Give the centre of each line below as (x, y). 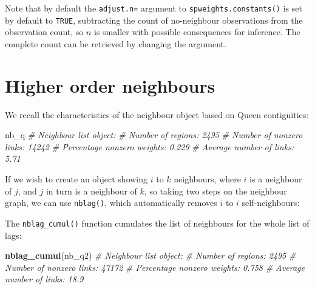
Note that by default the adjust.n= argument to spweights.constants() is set (154, 8)
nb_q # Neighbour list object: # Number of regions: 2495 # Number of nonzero (154, 135)
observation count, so (44, 32)
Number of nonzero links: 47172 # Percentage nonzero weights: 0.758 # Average (155, 267)
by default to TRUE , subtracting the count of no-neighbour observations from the (154, 20)
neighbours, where (207, 179)
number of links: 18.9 (44, 279)
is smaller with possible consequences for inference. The (197, 32)
